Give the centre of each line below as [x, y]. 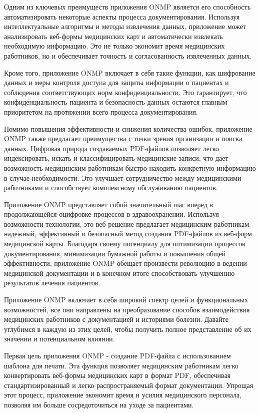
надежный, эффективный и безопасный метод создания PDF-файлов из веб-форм [128, 234]
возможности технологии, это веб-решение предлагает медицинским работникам [127, 224]
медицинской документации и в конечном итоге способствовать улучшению [119, 273]
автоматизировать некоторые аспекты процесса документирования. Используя [122, 16]
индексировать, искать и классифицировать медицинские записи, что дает [116, 158]
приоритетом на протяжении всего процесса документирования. [101, 111]
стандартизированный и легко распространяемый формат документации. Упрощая [129, 385]
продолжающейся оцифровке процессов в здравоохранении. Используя [111, 214]
